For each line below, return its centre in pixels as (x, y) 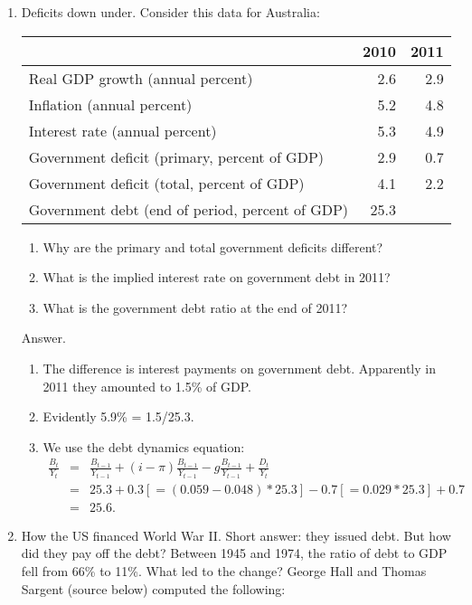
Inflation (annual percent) (110, 104)
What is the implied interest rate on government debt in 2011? (217, 277)
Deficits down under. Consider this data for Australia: (170, 12)
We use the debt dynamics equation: (144, 446)
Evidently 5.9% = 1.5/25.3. (118, 416)
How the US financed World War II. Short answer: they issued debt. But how (236, 535)
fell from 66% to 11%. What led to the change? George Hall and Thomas (224, 571)
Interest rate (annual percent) (123, 130)
